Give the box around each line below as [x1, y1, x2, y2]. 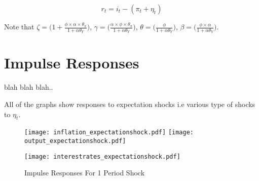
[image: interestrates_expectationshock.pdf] [24, 153, 180, 160]
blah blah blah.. [4, 82, 53, 92]
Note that [4, 21, 34, 31]
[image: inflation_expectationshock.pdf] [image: [24, 129, 194, 136]
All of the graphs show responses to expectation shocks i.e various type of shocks [4, 98, 255, 109]
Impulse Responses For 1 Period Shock [24, 167, 145, 178]
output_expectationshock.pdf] [24, 137, 126, 144]
